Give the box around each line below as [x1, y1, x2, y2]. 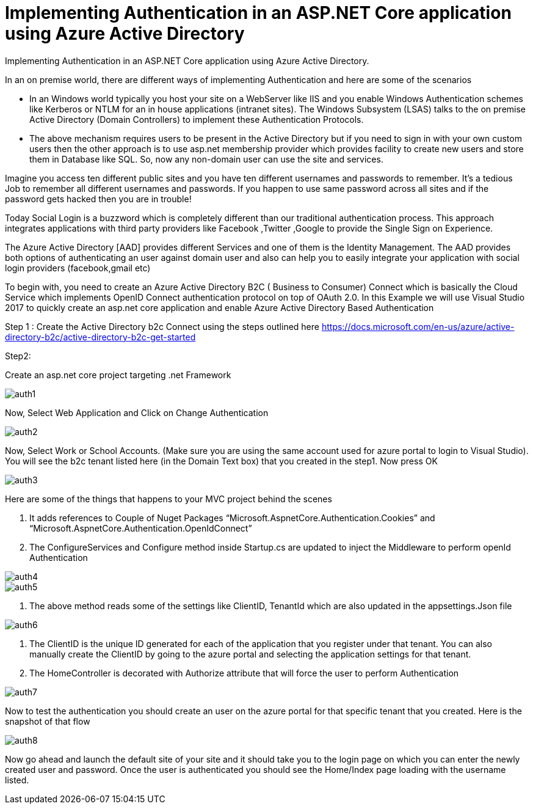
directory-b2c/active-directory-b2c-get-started [5, 331, 196, 342]
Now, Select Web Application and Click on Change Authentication [5, 407, 269, 418]
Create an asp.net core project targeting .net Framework [5, 369, 231, 380]
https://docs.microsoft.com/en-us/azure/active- [321, 321, 515, 332]
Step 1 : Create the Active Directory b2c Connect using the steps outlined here [5, 321, 319, 332]
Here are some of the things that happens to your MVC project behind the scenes [5, 493, 332, 504]
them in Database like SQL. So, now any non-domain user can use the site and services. [29, 153, 383, 164]
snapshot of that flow [5, 716, 90, 727]
